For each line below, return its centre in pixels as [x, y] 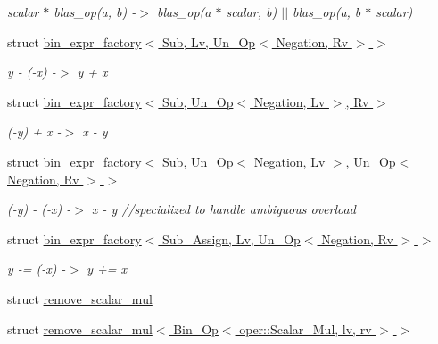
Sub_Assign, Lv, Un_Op [231, 238]
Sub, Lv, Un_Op [209, 41]
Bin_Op [196, 328]
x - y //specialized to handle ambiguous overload [223, 209]
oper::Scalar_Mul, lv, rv [306, 328]
